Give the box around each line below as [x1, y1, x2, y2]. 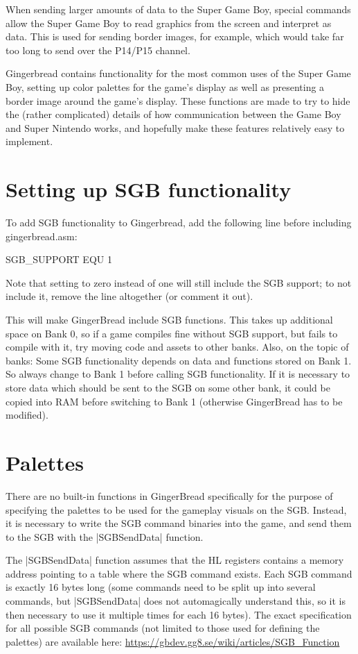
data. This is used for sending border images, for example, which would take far [6, 29, 344, 44]
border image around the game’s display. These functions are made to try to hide [6, 93, 350, 108]
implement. [6, 134, 53, 149]
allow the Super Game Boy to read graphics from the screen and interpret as [6, 15, 332, 30]
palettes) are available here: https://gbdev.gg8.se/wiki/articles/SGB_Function [6, 634, 340, 648]
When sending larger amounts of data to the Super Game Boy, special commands [6, 2, 351, 16]
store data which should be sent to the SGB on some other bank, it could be [6, 380, 330, 394]
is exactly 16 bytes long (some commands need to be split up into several [6, 580, 316, 594]
